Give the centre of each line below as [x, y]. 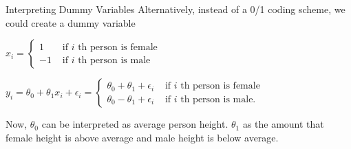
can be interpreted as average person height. [135, 124]
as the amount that [283, 124]
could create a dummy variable [71, 22]
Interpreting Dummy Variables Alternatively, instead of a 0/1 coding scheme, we [175, 9]
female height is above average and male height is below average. [142, 137]
